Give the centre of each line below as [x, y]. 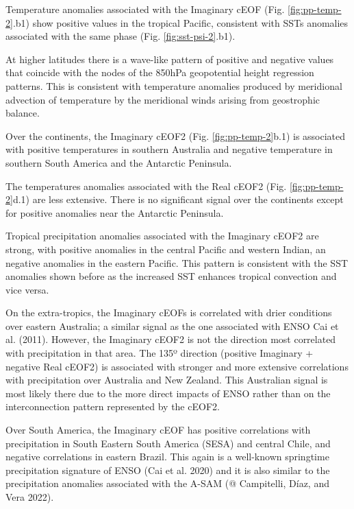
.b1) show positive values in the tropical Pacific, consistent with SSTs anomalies [180, 22]
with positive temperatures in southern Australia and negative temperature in [169, 149]
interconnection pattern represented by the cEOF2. [113, 406]
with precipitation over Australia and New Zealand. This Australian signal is [167, 380]
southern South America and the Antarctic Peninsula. [119, 162]
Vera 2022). [30, 497]
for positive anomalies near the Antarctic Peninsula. [115, 212]
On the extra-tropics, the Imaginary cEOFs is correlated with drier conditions [169, 312]
